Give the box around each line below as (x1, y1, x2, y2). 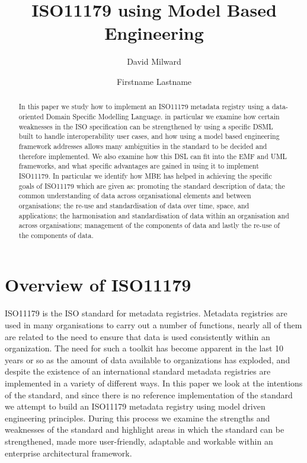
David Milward (127, 55, 181, 68)
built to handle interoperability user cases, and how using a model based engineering (18, 131, 280, 141)
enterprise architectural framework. (5, 446, 132, 459)
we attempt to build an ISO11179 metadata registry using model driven (5, 400, 266, 413)
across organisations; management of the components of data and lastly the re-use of (18, 220, 280, 230)
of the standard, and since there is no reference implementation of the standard (5, 388, 293, 401)
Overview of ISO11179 (5, 272, 191, 297)
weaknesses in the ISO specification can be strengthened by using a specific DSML (18, 121, 273, 131)
